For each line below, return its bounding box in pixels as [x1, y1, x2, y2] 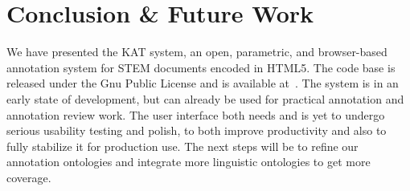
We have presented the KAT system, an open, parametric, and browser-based [6, 43, 387, 60]
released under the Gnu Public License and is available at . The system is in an [6, 75, 399, 91]
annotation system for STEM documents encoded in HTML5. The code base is [6, 59, 396, 75]
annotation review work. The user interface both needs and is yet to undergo [6, 106, 385, 123]
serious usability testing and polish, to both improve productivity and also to [6, 122, 387, 139]
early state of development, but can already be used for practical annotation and [6, 90, 404, 107]
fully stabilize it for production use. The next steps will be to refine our [6, 137, 359, 154]
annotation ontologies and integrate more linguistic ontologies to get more [6, 153, 371, 170]
